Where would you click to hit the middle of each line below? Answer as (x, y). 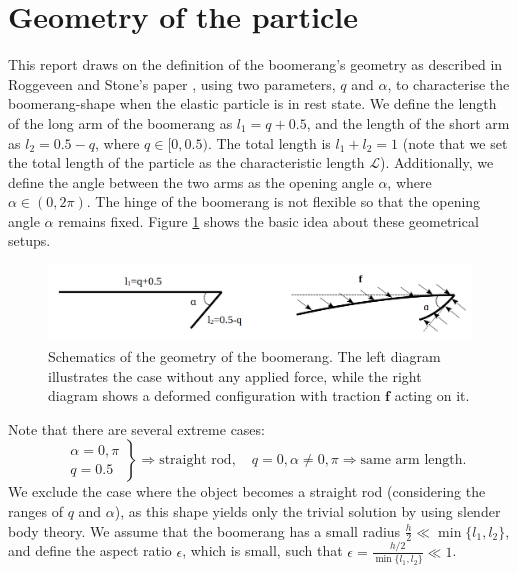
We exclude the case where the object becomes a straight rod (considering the (247, 491)
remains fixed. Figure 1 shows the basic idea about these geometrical (268, 220)
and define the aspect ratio (90, 550)
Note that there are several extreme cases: (136, 428)
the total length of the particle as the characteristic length (186, 162)
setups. (29, 240)
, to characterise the (448, 83)
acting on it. (432, 395)
